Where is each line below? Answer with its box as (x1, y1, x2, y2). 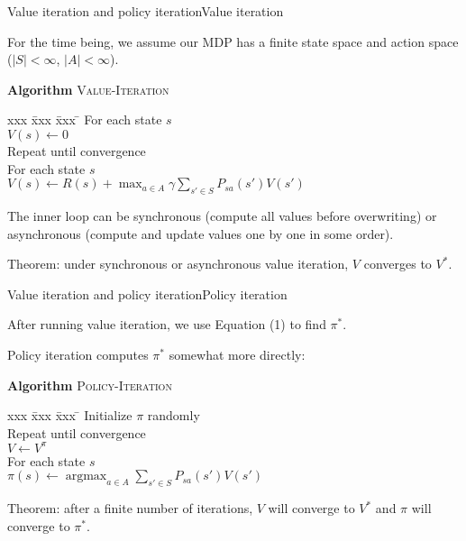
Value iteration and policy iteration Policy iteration (7, 284, 288, 303)
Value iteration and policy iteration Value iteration (7, 2, 284, 20)
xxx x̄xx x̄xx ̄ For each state (7, 110, 162, 129)
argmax (65, 470, 107, 483)
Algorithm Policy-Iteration (7, 375, 172, 394)
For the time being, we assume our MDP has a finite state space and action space (7, 32, 459, 50)
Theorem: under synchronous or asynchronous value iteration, (7, 254, 349, 273)
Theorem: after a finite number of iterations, (7, 499, 253, 518)
